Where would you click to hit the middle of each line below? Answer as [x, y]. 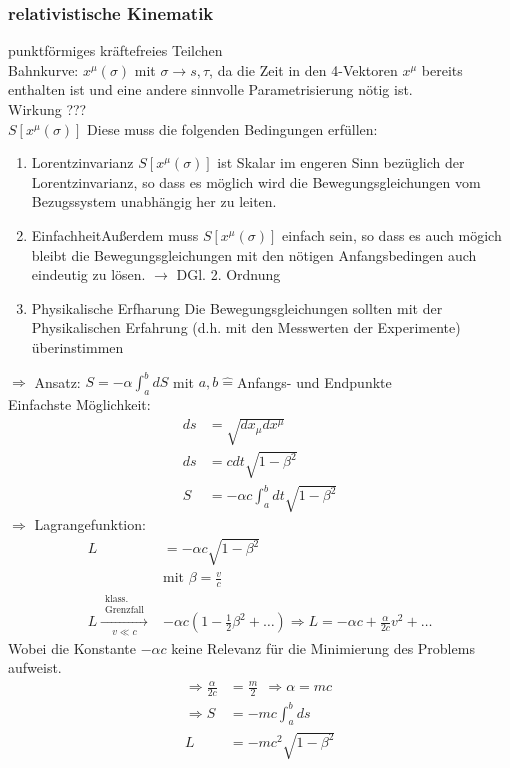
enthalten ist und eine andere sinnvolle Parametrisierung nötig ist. [210, 89]
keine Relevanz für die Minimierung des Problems [323, 647]
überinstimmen [77, 346]
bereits [442, 69]
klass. [116, 599]
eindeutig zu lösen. [88, 274]
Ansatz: [57, 381]
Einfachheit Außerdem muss [115, 234]
